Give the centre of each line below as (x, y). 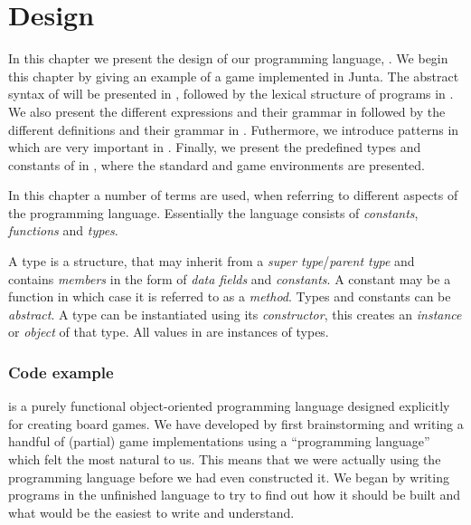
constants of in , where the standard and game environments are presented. (217, 164)
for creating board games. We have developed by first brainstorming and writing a (236, 423)
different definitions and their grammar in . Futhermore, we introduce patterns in (234, 129)
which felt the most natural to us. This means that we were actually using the (225, 459)
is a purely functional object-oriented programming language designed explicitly (229, 406)
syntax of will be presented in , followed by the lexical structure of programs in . (231, 94)
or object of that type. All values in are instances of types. (169, 332)
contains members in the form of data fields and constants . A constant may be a (230, 278)
